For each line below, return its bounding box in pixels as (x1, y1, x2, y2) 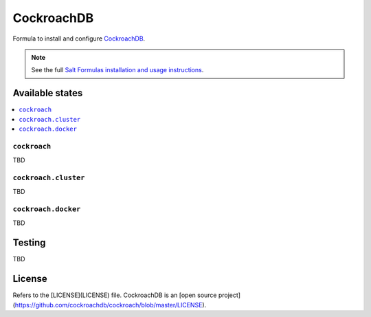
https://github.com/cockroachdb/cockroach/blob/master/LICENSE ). (14, 300, 207, 309)
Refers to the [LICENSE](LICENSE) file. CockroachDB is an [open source (12, 291, 217, 299)
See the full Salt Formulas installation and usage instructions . (31, 66, 204, 74)
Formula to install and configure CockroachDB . (12, 34, 146, 43)
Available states (12, 87, 83, 99)
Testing (12, 237, 46, 249)
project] (218, 291, 240, 299)
